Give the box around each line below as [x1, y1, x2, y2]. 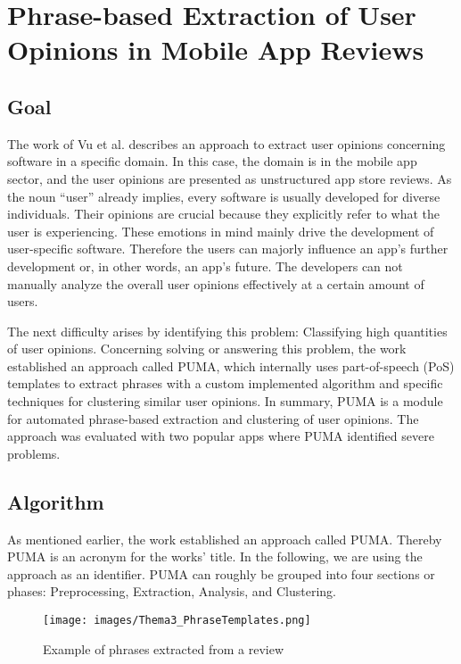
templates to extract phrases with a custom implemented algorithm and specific [7, 374, 443, 393]
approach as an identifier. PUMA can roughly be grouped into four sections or [7, 564, 435, 583]
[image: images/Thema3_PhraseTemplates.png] [43, 614, 311, 627]
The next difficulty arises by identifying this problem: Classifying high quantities [7, 321, 448, 340]
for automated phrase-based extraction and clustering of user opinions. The [7, 409, 419, 427]
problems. [7, 444, 61, 462]
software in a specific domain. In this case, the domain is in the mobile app [7, 152, 417, 170]
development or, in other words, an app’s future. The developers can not [7, 256, 403, 275]
